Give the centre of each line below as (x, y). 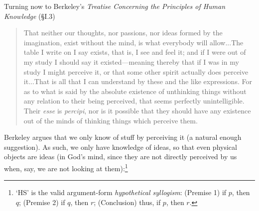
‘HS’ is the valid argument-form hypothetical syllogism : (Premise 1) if (121, 192)
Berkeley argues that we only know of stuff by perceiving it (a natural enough (123, 137)
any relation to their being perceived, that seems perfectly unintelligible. (134, 101)
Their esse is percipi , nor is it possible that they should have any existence (137, 110)
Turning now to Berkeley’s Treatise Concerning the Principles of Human (115, 6)
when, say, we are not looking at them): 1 (66, 167)
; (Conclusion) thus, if (127, 202)
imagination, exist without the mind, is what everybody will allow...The (133, 42)
